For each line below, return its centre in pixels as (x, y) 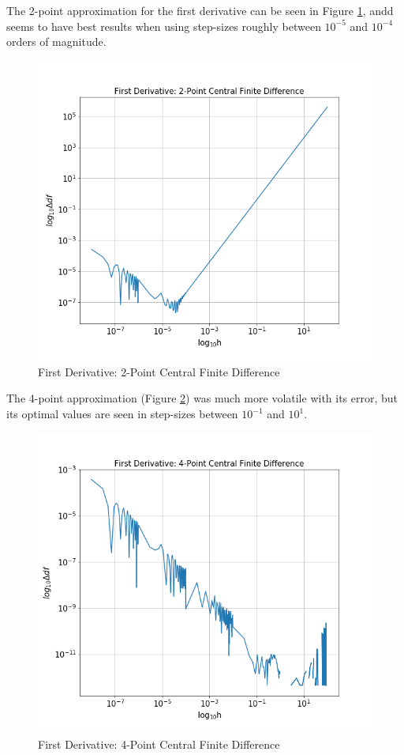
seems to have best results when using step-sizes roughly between (164, 26)
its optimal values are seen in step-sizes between (122, 414)
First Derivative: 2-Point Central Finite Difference (159, 371)
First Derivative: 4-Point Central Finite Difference (159, 744)
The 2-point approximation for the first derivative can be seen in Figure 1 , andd (200, 10)
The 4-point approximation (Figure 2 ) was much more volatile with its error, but (202, 398)
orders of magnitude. (56, 42)
